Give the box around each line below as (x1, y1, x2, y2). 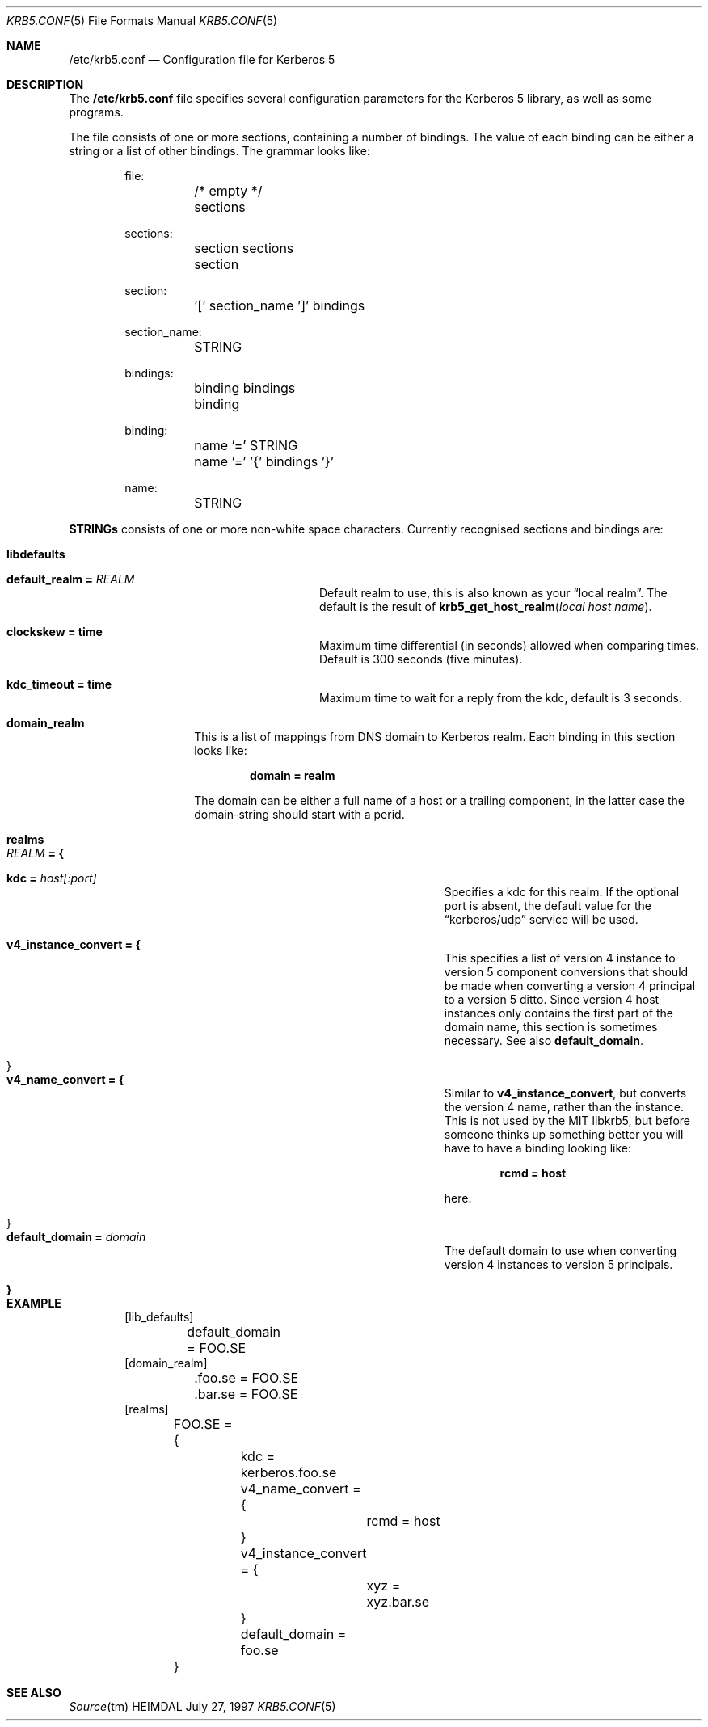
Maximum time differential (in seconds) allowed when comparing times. (319, 638, 700, 652)
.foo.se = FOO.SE (194, 1370, 299, 1386)
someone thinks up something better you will (444, 1127, 684, 1141)
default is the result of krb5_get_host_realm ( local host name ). (319, 600, 652, 613)
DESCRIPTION (6, 78, 84, 91)
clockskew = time (6, 625, 103, 638)
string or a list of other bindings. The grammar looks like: (69, 144, 370, 158)
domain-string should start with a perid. (194, 807, 405, 821)
